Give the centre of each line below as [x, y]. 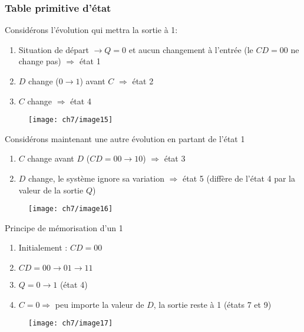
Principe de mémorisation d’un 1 [64, 227]
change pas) [40, 61]
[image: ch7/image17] [71, 323]
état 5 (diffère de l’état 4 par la [239, 178]
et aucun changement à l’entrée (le [191, 49]
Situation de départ [54, 49]
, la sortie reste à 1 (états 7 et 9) [212, 304]
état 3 [175, 158]
